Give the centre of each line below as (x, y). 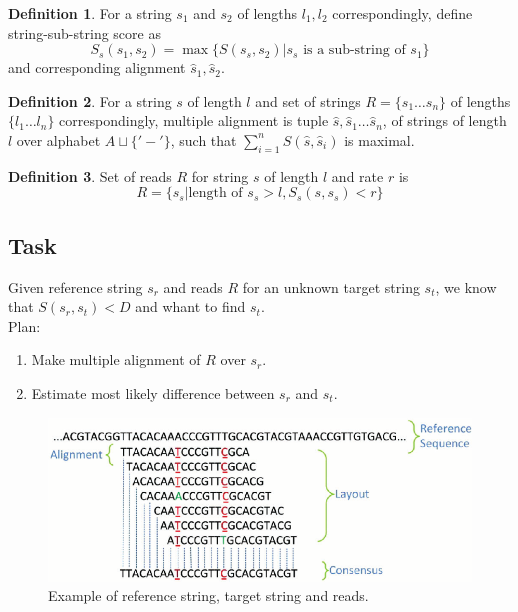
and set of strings (308, 100)
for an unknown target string (331, 286)
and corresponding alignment (97, 67)
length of (215, 193)
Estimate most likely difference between (153, 392)
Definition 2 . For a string (90, 100)
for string (220, 175)
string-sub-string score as (84, 32)
